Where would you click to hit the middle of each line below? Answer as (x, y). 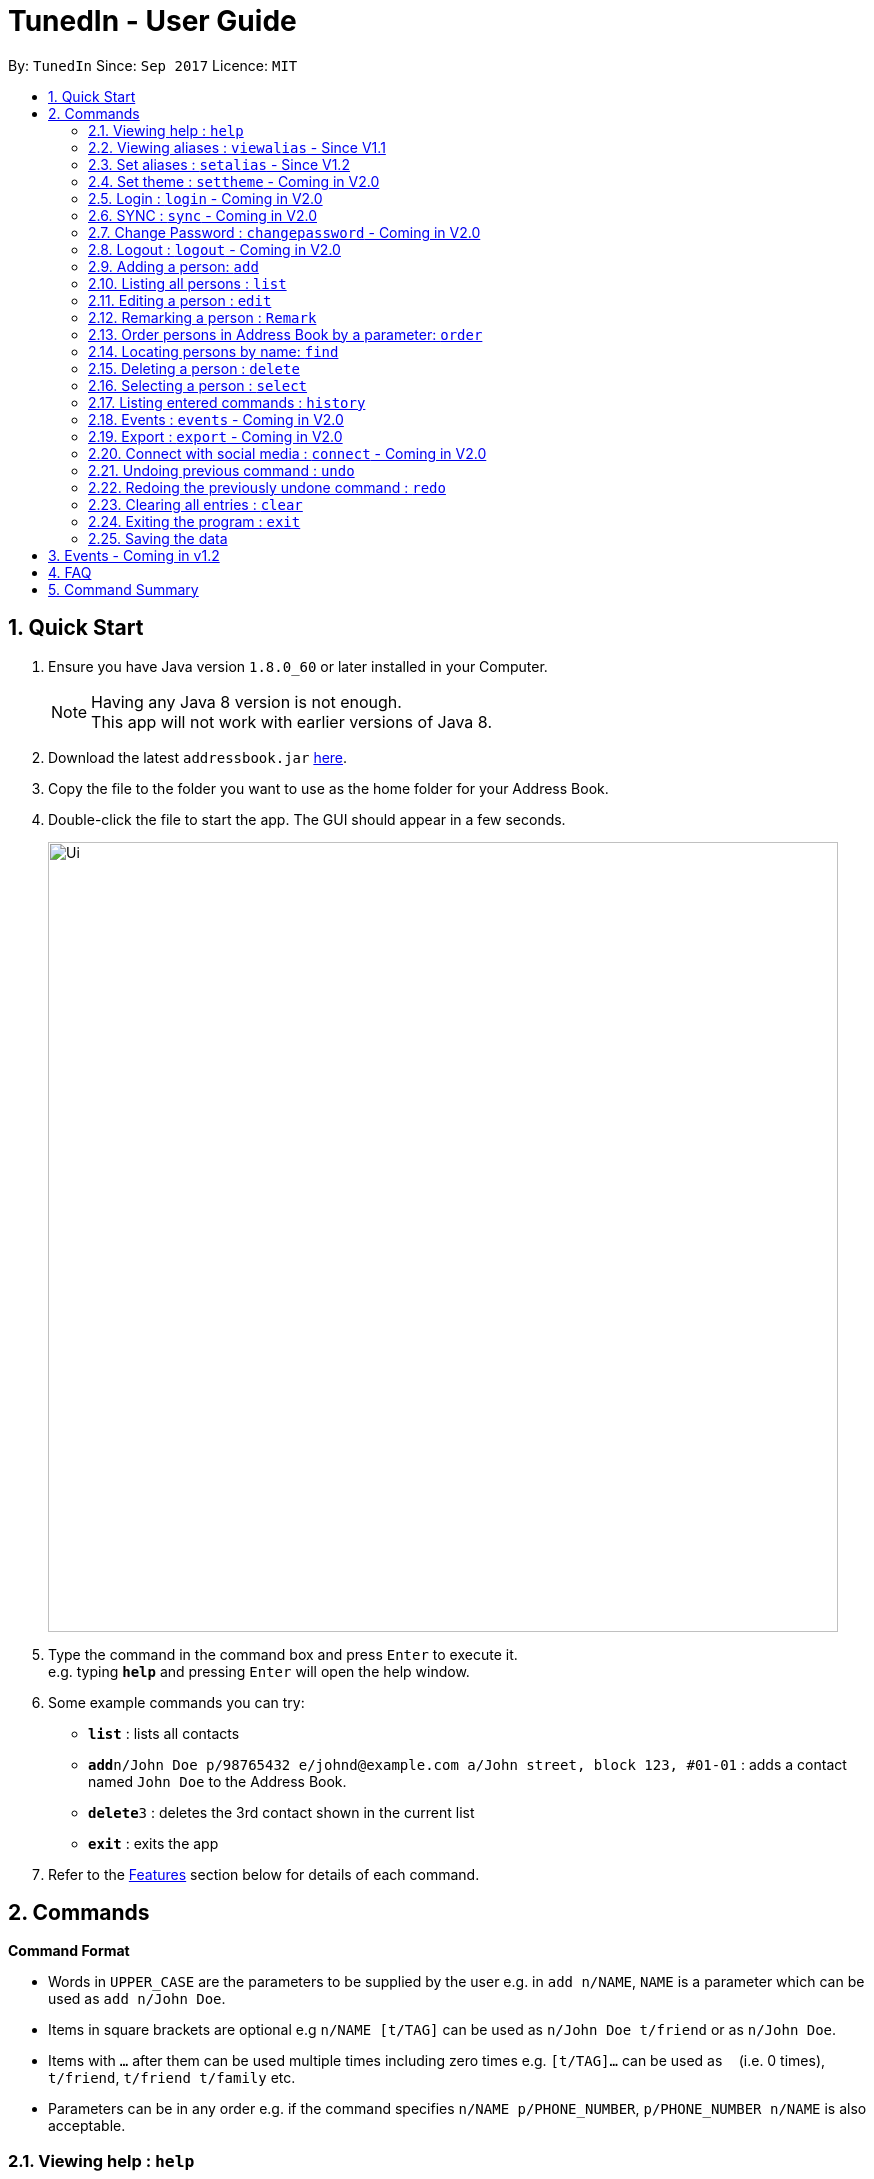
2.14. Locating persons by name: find (213, 351)
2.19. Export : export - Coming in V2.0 (215, 436)
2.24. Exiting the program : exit (194, 521)
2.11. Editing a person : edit (180, 300)
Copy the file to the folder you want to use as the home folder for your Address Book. (328, 788)
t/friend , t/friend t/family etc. (172, 2078)
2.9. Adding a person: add (173, 266)
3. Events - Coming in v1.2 (134, 555)
